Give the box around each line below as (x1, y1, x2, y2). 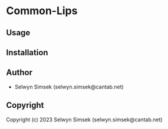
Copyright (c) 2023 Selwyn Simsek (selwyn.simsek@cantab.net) (6, 116, 163, 123)
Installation (6, 47, 48, 57)
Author (6, 68, 32, 78)
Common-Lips (6, 4, 78, 18)
